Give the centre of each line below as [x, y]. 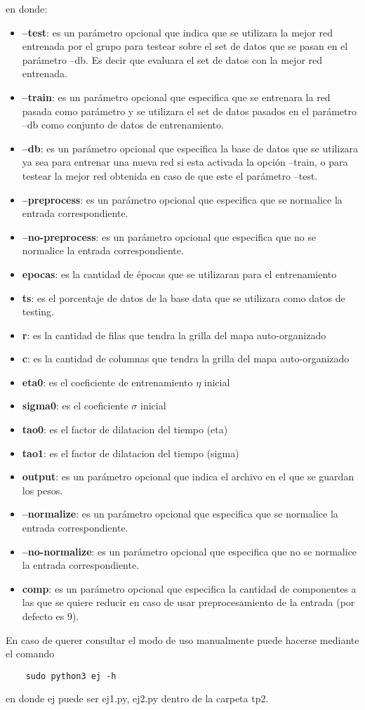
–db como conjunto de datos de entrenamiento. [123, 125]
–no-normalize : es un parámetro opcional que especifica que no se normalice [190, 551]
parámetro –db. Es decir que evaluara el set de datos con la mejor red [172, 59]
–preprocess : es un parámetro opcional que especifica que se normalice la [182, 199]
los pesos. [42, 490]
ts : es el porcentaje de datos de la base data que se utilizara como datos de [184, 297]
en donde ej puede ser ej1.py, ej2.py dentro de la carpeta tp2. [137, 698]
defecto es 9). [51, 616]
